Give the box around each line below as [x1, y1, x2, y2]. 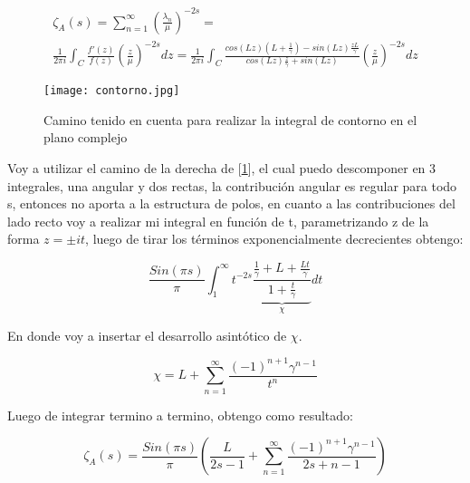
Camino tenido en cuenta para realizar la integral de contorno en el [43, 110, 417, 129]
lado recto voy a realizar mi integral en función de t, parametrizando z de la [7, 211, 429, 230]
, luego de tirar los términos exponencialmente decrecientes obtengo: [85, 229, 464, 248]
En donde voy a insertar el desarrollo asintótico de [7, 325, 287, 344]
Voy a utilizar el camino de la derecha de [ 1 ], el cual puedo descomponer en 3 [7, 158, 436, 177]
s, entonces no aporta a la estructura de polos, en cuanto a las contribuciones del [7, 194, 456, 213]
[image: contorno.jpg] [43, 84, 180, 98]
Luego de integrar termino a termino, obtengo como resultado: [7, 405, 353, 424]
